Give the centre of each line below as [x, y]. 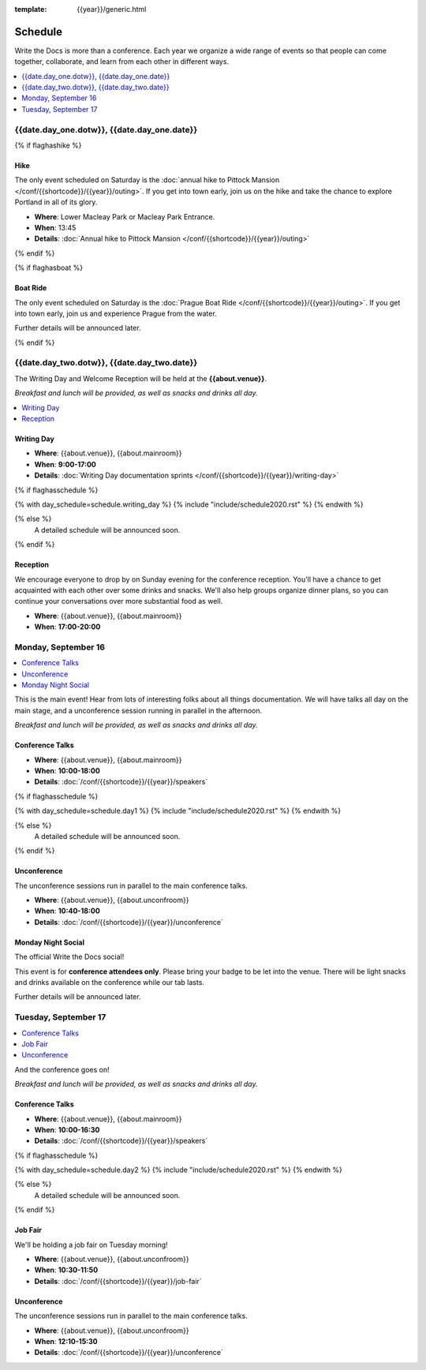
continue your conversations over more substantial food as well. [119, 601]
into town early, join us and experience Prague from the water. [116, 313]
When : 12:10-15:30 [66, 1341]
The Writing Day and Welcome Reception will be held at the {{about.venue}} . [141, 378]
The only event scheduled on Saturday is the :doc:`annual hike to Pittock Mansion [147, 180]
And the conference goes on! [62, 1069]
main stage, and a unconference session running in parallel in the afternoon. [138, 710]
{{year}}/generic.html [112, 9]
